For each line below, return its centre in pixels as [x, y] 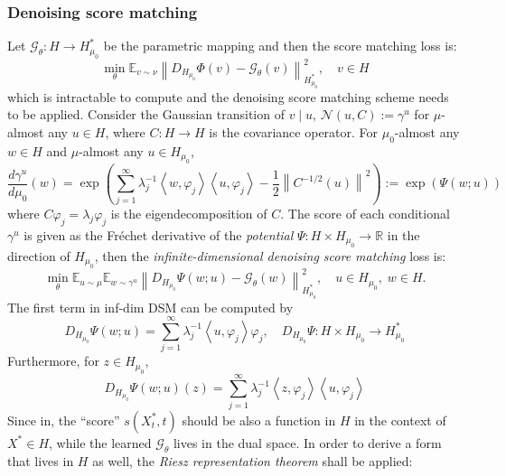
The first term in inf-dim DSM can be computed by [150, 307]
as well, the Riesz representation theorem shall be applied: [253, 460]
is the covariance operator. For [294, 131]
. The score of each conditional [365, 213]
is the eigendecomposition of [189, 213]
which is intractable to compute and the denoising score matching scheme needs [228, 96]
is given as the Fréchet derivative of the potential [159, 234]
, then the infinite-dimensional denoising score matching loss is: [270, 256]
